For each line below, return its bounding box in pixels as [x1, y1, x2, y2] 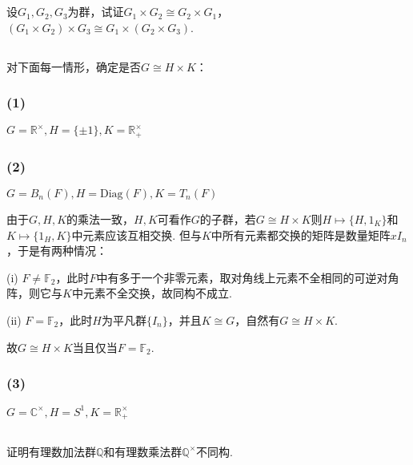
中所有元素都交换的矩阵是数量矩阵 [211, 226, 391, 243]
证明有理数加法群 [6, 443, 96, 459]
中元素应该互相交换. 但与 [71, 226, 202, 243]
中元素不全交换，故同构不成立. [71, 285, 232, 301]
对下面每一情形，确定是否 [6, 58, 141, 75]
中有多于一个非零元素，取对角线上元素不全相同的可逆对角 [96, 269, 399, 285]
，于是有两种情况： [6, 242, 107, 259]
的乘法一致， [66, 210, 134, 227]
